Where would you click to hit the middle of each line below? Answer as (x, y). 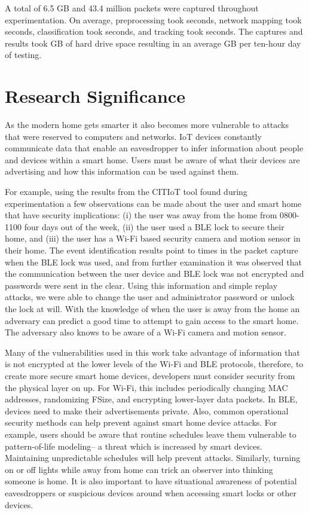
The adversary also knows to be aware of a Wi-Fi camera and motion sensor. (146, 332)
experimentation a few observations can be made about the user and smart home (153, 203)
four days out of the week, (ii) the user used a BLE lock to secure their (154, 226)
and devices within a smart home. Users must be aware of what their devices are (152, 159)
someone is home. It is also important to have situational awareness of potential (151, 481)
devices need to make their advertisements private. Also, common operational (147, 410)
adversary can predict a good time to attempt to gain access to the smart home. (152, 320)
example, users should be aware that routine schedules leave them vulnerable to (151, 434)
